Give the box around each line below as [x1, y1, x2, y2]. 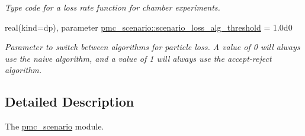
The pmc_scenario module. [5, 120, 104, 132]
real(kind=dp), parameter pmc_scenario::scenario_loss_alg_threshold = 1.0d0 [5, 21, 293, 33]
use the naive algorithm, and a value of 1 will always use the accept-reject [5, 52, 272, 64]
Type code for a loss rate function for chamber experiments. [5, 1, 220, 13]
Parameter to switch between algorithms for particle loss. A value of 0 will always [5, 41, 300, 53]
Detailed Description [5, 92, 134, 111]
